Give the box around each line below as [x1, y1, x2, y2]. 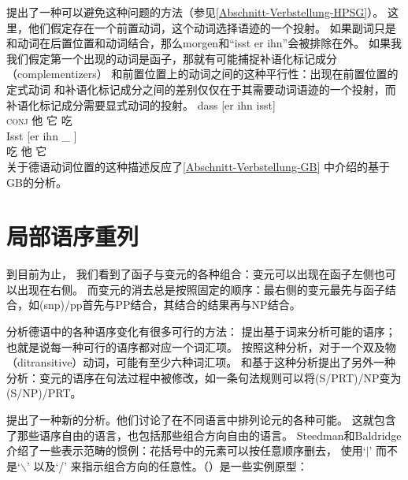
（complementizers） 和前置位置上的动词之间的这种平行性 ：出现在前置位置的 [6, 65, 399, 82]
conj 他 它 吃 [6, 112, 72, 128]
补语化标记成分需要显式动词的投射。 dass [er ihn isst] [6, 96, 276, 113]
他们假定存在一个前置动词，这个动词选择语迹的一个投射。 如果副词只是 [28, 19, 396, 35]
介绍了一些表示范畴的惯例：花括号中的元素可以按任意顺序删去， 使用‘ [6, 442, 366, 459]
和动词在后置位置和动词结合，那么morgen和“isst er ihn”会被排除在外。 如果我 [6, 35, 402, 51]
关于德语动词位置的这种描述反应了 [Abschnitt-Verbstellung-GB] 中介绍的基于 [6, 158, 391, 174]
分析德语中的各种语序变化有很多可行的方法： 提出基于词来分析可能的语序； [6, 323, 396, 340]
